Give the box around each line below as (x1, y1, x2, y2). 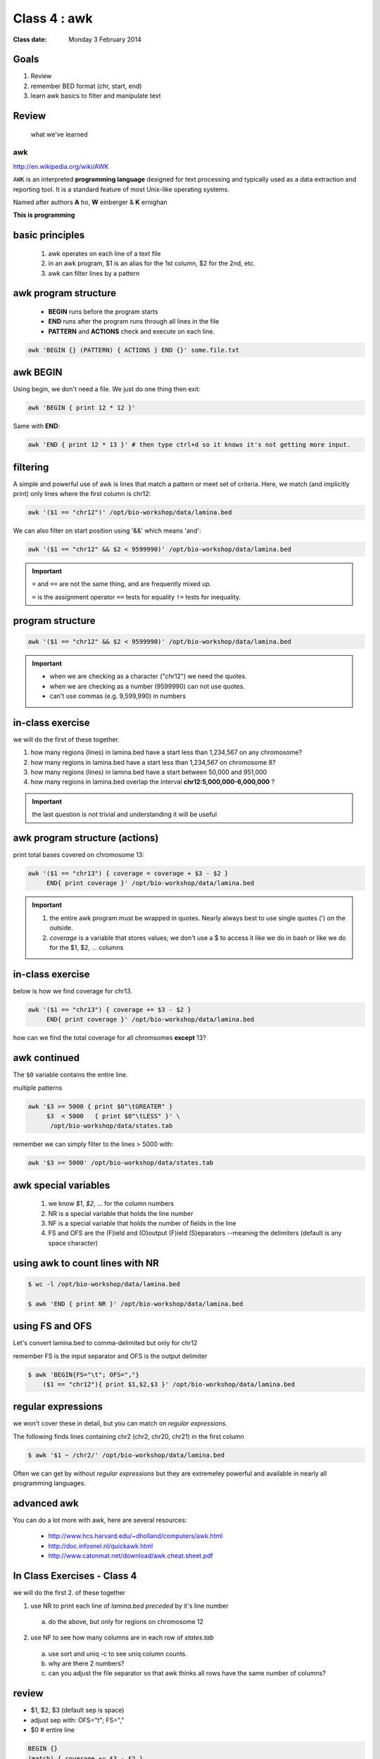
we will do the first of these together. (13, 735, 120, 744)
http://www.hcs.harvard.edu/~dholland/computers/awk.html (48, 1532, 223, 1540)
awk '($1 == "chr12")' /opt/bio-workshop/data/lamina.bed (27, 509, 232, 516)
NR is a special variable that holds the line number (48, 1209, 194, 1217)
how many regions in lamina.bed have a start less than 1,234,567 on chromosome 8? (30, 758, 276, 766)
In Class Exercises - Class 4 (13, 1570, 137, 1582)
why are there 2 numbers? (48, 1659, 125, 1668)
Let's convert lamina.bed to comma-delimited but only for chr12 (13, 1339, 198, 1347)
